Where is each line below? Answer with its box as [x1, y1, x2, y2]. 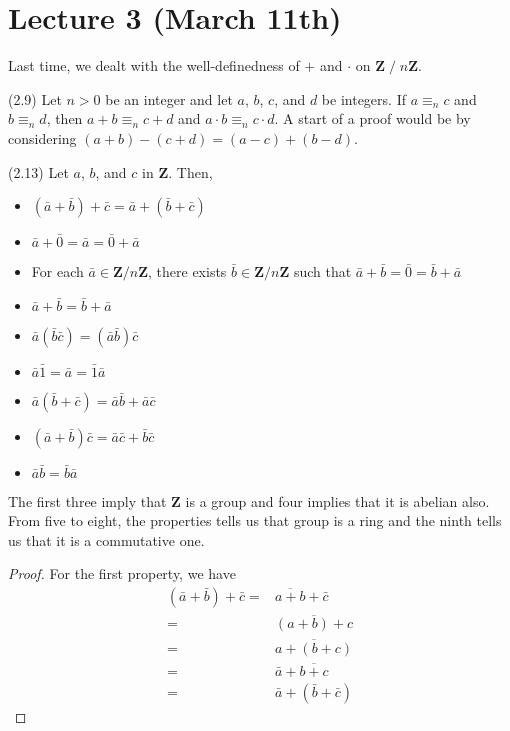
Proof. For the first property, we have [8, 563, 236, 584]
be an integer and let [105, 88, 233, 109]
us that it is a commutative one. [8, 529, 205, 550]
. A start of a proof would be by [274, 108, 471, 129]
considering [8, 127, 77, 148]
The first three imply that [8, 490, 167, 511]
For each [31, 261, 84, 282]
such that [293, 261, 352, 282]
